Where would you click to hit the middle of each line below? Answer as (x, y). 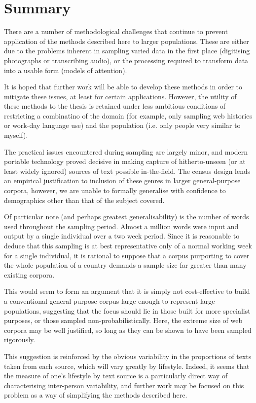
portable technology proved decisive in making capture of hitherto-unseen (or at (125, 161)
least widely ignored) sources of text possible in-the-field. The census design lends (127, 171)
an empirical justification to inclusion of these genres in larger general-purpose (122, 181)
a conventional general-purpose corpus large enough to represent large (110, 301)
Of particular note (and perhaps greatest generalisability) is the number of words (127, 217)
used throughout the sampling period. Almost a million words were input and (121, 226)
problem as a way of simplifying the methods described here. (96, 395)
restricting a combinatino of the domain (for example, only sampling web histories (128, 115)
